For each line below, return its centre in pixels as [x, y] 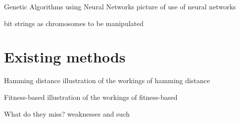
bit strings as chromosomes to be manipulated [74, 23]
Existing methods [65, 57]
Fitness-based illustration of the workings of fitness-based [91, 97]
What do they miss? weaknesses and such [67, 113]
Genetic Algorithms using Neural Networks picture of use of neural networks [120, 6]
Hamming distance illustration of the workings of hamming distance [107, 80]
